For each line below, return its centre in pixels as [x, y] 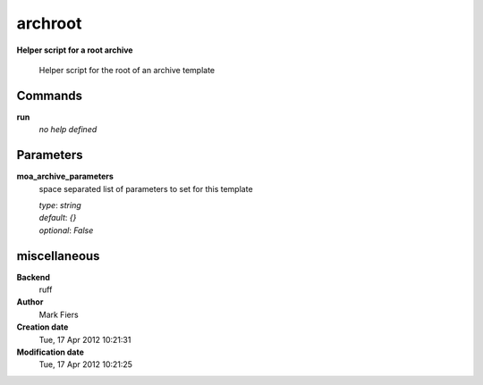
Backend [34, 277]
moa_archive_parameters [65, 176]
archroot [49, 23]
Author [30, 302]
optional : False [66, 230]
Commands [50, 95]
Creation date [42, 327]
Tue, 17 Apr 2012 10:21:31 [85, 339]
